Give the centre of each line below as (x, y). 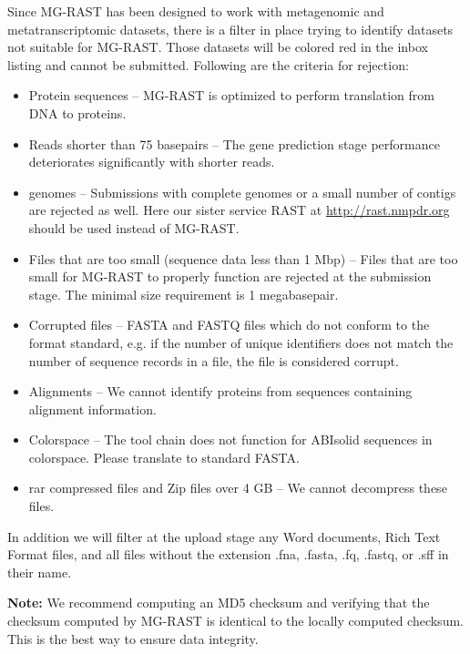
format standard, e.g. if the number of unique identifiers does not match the (241, 342)
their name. (40, 572)
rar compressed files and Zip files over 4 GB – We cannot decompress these (238, 488)
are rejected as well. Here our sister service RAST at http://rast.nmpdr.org (239, 210)
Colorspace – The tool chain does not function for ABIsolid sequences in (230, 439)
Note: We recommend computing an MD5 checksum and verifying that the (219, 603)
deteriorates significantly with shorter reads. (152, 162)
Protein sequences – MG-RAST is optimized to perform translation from (231, 95)
